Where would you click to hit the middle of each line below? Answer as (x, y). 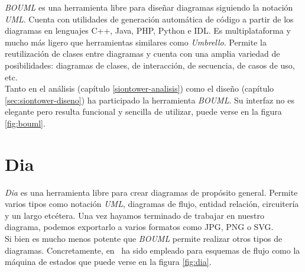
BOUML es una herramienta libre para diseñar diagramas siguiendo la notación (149, 7)
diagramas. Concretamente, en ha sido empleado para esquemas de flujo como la (152, 250)
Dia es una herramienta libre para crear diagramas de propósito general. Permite (151, 192)
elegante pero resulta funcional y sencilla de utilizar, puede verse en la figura (143, 111)
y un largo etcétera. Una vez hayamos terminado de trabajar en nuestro (135, 215)
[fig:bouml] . (25, 123)
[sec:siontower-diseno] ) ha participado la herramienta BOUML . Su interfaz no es (150, 100)
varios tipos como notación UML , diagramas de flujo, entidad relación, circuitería (152, 204)
